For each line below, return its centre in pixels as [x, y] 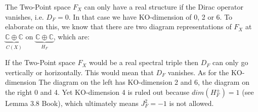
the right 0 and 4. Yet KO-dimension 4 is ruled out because [97, 92]
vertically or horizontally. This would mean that [79, 72]
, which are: [71, 36]
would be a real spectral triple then [143, 62]
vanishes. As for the [198, 72]
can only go [230, 62]
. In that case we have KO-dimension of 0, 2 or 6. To [150, 16]
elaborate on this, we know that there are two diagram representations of [118, 26]
